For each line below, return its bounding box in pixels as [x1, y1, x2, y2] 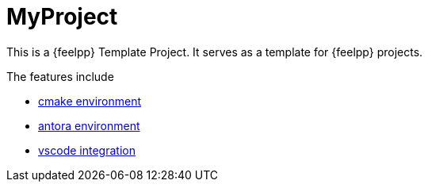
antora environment [38, 118, 140, 132]
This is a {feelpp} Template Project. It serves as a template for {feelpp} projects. [6, 44, 423, 59]
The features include [6, 69, 114, 83]
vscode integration [38, 143, 136, 157]
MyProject [6, 3, 118, 30]
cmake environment [38, 94, 142, 108]
